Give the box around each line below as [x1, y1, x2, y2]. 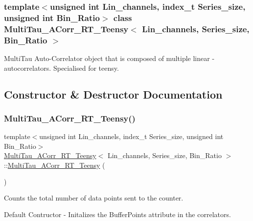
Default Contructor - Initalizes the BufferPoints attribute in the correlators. [4, 209, 231, 219]
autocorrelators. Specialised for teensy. [4, 62, 119, 73]
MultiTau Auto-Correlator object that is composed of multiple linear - [4, 53, 215, 63]
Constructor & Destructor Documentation [4, 86, 223, 101]
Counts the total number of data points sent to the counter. [4, 193, 184, 203]
